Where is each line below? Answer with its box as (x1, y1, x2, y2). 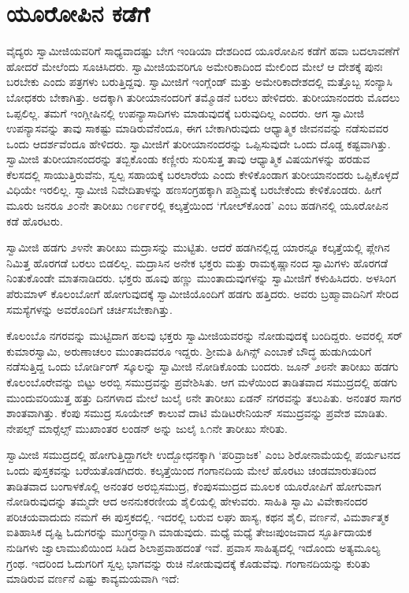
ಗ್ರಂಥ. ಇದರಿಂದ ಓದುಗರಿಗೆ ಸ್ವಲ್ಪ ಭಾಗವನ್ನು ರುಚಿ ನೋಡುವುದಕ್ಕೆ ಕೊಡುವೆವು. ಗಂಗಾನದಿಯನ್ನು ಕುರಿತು (6, 554, 370, 571)
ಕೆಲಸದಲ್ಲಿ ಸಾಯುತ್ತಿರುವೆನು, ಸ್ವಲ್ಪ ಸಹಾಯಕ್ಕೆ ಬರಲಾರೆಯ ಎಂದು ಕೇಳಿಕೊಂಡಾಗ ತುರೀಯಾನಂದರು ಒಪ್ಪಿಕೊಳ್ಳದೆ (6, 166, 400, 182)
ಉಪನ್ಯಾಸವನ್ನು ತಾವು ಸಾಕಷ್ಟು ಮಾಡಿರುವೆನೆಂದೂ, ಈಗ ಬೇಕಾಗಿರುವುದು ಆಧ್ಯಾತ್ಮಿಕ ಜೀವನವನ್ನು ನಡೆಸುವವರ (6, 120, 389, 136)
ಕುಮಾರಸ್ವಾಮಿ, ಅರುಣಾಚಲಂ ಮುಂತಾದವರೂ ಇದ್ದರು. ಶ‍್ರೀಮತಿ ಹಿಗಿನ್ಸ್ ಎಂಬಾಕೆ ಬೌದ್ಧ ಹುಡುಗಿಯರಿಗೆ (6, 342, 372, 359)
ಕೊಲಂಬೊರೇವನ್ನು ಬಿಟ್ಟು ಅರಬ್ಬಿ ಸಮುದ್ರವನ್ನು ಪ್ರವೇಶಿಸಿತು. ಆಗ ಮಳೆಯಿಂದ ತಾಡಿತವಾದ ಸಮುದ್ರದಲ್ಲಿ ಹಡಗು (6, 374, 398, 390)
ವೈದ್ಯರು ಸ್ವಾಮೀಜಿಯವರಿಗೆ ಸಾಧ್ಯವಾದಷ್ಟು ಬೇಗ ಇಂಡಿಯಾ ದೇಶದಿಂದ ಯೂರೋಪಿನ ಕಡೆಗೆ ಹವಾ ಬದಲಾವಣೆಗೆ (6, 43, 400, 59)
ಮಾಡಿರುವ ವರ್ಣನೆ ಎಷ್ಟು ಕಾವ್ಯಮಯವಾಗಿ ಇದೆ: (6, 570, 180, 587)
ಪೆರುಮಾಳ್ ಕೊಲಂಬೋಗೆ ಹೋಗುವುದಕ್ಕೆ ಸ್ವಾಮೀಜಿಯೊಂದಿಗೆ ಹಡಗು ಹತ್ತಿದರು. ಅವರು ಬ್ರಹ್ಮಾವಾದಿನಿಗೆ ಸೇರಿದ (6, 285, 399, 302)
